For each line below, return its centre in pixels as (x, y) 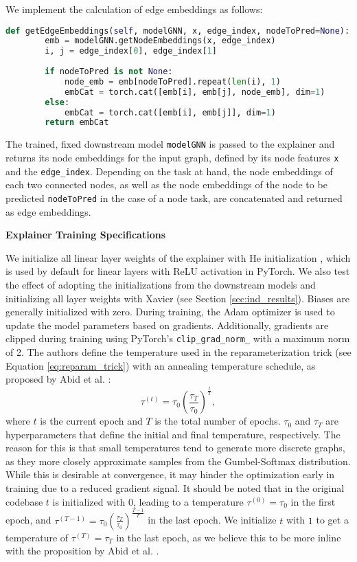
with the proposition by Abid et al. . (82, 551)
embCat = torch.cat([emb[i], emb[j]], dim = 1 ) (170, 112)
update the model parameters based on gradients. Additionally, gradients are (167, 325)
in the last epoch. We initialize (212, 520)
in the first (313, 501)
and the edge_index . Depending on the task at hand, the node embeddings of (169, 171)
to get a (332, 520)
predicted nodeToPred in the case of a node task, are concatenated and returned (174, 198)
